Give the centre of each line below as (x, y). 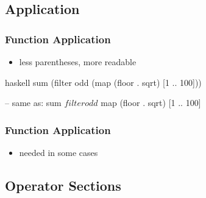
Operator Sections (63, 185)
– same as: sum (33, 103)
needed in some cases (59, 152)
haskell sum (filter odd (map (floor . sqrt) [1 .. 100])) (103, 82)
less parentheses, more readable (78, 62)
